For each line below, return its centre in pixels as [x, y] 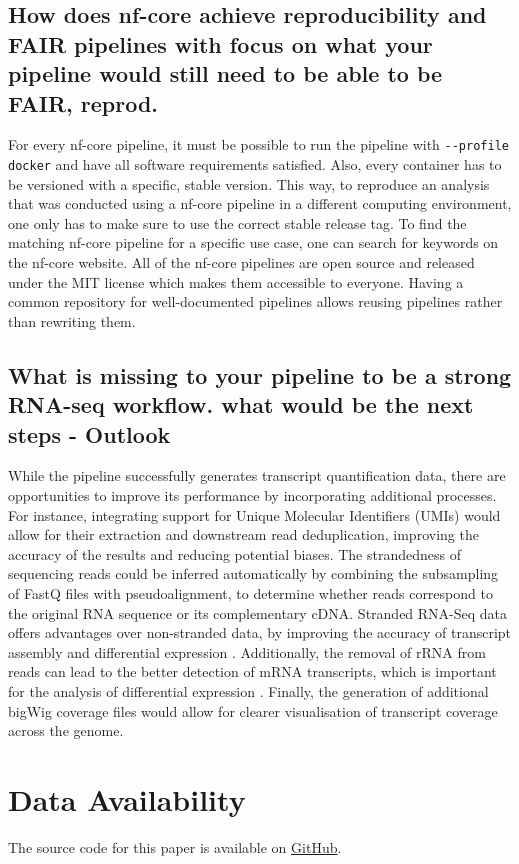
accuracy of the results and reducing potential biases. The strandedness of [234, 553]
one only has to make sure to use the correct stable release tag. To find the [237, 222]
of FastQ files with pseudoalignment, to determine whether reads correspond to [250, 592]
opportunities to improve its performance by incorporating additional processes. [252, 495]
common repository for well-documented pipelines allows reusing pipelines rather [255, 301]
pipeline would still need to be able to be [225, 73]
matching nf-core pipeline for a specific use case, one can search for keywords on [253, 242]
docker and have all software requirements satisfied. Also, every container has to [255, 164]
